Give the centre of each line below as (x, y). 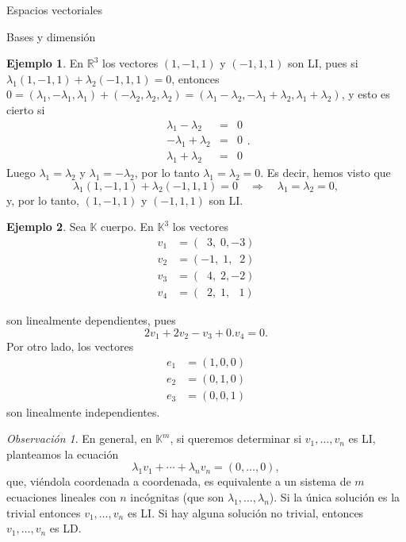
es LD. (65, 528)
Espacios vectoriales (55, 10)
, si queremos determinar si (236, 438)
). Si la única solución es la (335, 497)
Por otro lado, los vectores (70, 346)
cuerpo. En (127, 227)
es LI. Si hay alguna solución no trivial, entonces (245, 512)
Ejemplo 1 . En (45, 63)
